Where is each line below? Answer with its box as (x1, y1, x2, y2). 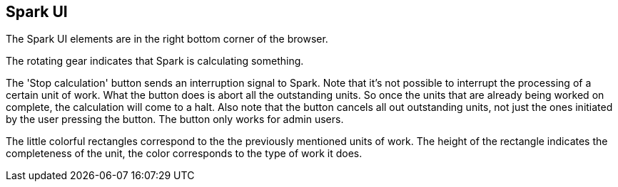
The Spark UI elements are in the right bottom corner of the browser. (6, 33, 328, 46)
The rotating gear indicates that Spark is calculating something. (6, 55, 304, 68)
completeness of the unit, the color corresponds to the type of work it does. (6, 147, 363, 160)
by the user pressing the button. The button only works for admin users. (6, 113, 344, 126)
